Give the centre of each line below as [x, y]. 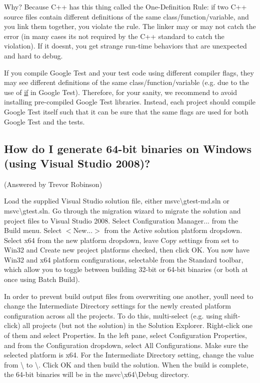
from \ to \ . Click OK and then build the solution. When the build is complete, [126, 364]
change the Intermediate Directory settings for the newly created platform [118, 306]
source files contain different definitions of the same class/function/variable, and [126, 16]
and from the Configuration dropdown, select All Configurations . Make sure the [126, 345]
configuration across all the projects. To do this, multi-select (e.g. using [113, 315]
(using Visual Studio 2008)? [77, 163]
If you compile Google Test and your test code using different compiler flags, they [129, 72]
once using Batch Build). [42, 279]
